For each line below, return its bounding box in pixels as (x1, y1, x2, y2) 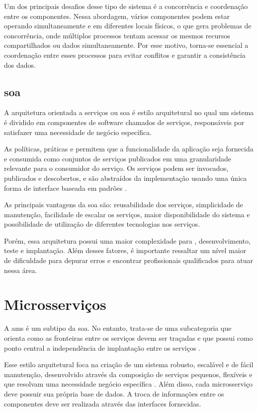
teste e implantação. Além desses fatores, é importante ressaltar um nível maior (4, 245, 247, 256)
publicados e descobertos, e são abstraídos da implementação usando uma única (4, 172, 247, 183)
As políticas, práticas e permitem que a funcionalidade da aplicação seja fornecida (4, 143, 254, 154)
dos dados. (4, 59, 36, 70)
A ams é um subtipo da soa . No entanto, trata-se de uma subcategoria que (4, 323, 232, 333)
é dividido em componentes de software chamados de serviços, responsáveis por (4, 117, 245, 127)
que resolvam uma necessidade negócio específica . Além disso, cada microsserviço (4, 379, 253, 389)
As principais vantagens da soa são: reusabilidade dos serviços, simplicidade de (4, 199, 243, 210)
